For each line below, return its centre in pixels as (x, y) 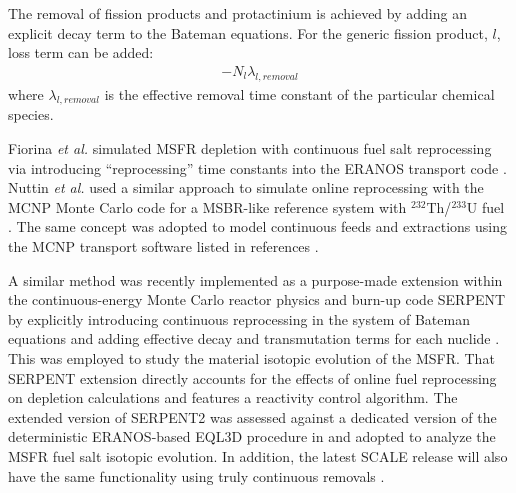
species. (31, 114)
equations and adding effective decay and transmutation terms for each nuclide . (254, 338)
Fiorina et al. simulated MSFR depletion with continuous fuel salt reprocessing (250, 148)
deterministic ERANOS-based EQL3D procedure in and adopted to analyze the (252, 436)
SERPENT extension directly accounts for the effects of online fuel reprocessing (252, 377)
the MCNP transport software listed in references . (163, 245)
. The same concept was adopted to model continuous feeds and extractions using (258, 226)
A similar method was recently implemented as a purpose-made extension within (255, 279)
